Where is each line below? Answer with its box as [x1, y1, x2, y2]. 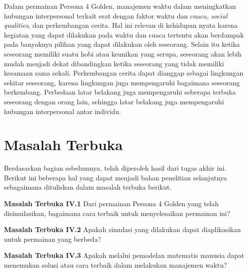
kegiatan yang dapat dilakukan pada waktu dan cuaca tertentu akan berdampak [4, 29, 244, 39]
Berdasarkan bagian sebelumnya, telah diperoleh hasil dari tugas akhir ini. [4, 163, 227, 173]
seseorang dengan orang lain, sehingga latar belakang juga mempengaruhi [4, 96, 224, 106]
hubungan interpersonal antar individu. [4, 106, 121, 116]
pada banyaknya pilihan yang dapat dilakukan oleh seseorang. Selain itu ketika [4, 39, 240, 49]
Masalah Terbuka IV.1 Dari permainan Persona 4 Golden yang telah [4, 198, 219, 209]
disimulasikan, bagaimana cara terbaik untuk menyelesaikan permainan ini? [4, 208, 230, 218]
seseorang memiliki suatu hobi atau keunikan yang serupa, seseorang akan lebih [4, 48, 242, 58]
